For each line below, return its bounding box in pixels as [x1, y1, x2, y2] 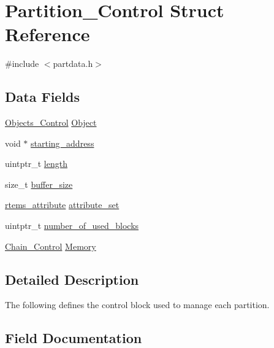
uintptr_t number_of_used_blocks [5, 219, 139, 232]
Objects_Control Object [5, 116, 97, 129]
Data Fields [5, 87, 80, 106]
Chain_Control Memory [5, 239, 96, 252]
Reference [5, 21, 90, 47]
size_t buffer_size [5, 177, 73, 190]
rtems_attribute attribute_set [5, 198, 120, 211]
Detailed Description [5, 269, 139, 288]
